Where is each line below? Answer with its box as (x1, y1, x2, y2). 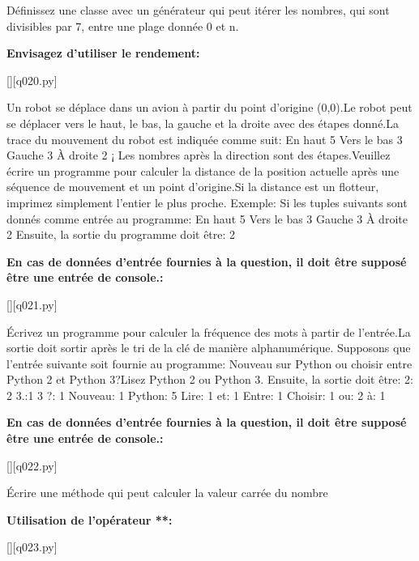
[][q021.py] (6, 295, 58, 312)
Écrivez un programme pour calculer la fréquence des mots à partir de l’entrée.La (6, 323, 411, 340)
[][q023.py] (6, 538, 58, 555)
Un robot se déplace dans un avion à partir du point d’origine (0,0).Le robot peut (6, 99, 413, 116)
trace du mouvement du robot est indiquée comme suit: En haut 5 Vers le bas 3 (6, 130, 403, 147)
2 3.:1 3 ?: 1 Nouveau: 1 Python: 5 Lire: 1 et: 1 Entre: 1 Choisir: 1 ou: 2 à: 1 (6, 386, 386, 403)
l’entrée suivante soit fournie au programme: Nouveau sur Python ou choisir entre (6, 355, 413, 372)
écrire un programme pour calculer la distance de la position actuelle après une (6, 162, 400, 179)
